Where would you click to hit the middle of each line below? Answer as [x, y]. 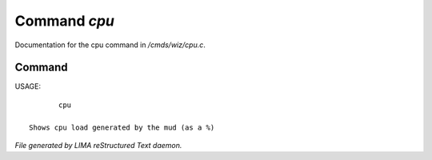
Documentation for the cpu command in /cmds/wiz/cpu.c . [110, 45]
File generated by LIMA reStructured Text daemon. [98, 146]
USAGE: [28, 86]
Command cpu [65, 21]
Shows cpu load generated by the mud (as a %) [122, 127]
